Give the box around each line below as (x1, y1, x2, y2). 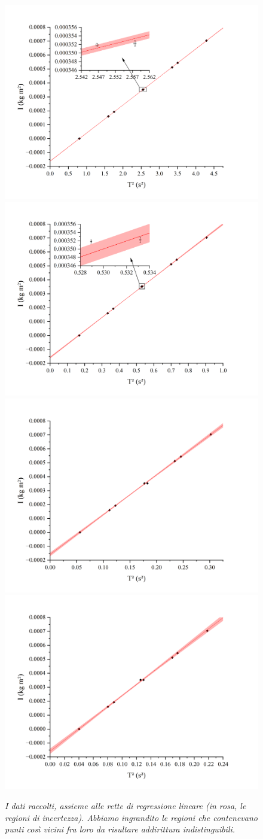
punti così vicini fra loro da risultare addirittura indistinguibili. (5, 823, 236, 835)
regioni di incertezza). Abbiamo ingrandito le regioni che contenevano (5, 811, 258, 823)
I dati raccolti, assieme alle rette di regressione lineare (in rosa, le (5, 800, 246, 812)
